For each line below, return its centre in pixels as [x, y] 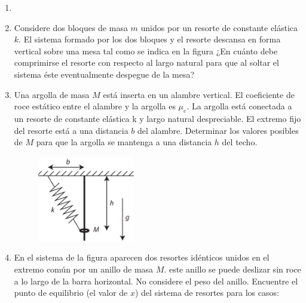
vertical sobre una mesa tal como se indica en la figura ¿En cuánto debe [146, 51]
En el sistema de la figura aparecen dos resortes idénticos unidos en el [142, 257]
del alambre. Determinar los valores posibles [218, 130]
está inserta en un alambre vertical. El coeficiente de [199, 94]
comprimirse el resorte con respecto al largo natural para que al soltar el [146, 62]
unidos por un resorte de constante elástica [219, 27]
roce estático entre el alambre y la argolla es [95, 106]
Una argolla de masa [52, 94]
